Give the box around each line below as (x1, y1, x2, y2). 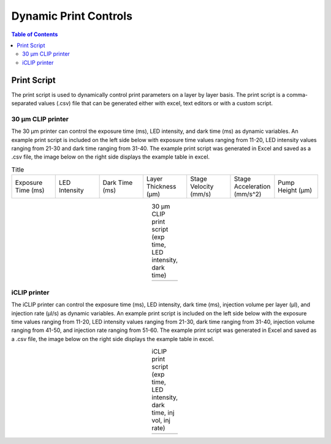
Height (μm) (278, 186, 313, 195)
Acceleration (234, 182, 271, 191)
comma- (286, 91, 308, 98)
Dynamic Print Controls (11, 9, 133, 23)
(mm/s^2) (234, 190, 262, 198)
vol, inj (151, 416, 171, 425)
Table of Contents (11, 31, 58, 38)
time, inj (151, 408, 175, 417)
